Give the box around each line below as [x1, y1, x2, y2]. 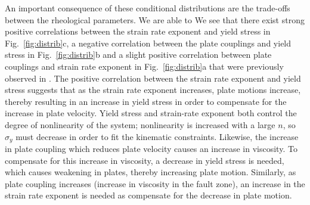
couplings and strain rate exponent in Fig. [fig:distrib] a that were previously [5, 60, 284, 72]
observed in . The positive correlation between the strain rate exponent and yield [5, 72, 301, 84]
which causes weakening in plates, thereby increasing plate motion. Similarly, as [5, 166, 296, 178]
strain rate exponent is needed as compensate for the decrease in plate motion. [5, 189, 292, 201]
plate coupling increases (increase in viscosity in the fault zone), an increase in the [5, 177, 305, 190]
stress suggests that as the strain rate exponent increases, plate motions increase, [5, 83, 301, 96]
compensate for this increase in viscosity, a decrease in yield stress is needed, [5, 154, 284, 166]
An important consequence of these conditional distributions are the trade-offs [5, 2, 290, 14]
